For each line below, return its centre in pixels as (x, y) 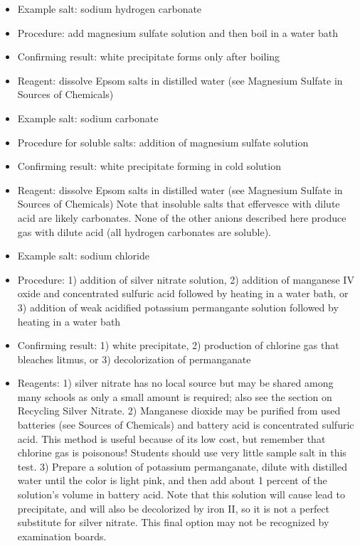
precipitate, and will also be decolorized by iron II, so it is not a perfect (174, 508)
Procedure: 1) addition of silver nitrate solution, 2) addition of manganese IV (186, 279)
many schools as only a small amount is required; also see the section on (175, 396)
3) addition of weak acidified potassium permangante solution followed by (178, 307)
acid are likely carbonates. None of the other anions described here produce (182, 217)
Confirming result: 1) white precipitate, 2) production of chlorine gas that (178, 345)
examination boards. (62, 536)
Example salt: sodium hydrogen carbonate (110, 9)
